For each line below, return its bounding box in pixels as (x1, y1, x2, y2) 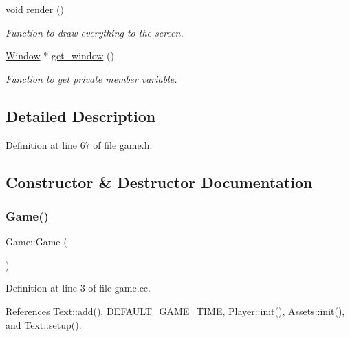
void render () (6, 2, 64, 16)
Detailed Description (6, 105, 156, 126)
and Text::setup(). (6, 317, 82, 331)
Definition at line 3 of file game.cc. (6, 280, 151, 295)
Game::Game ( (6, 234, 67, 249)
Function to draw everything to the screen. (6, 25, 184, 39)
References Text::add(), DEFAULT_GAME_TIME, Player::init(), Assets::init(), (6, 303, 345, 318)
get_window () (51, 48, 114, 63)
